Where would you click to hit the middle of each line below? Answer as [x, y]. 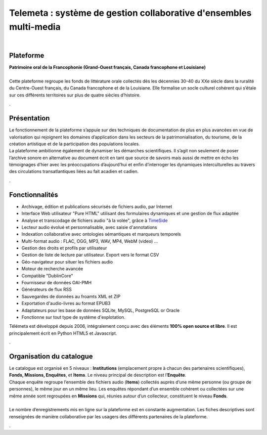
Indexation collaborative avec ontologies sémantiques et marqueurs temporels [101, 234]
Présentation [29, 118]
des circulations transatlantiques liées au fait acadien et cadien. [74, 172]
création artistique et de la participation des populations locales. [75, 144]
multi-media [35, 27]
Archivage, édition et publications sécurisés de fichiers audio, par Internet [97, 206]
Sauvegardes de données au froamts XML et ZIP [71, 296]
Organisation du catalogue [51, 356]
